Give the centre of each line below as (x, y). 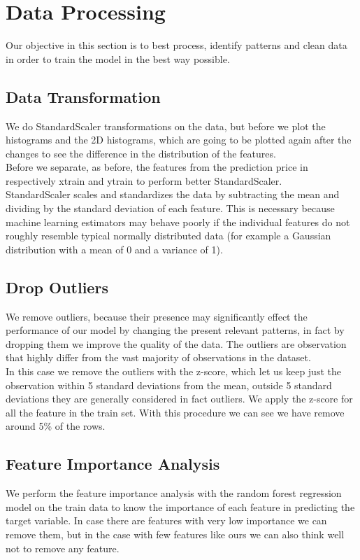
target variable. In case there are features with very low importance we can (166, 520)
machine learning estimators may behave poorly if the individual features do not (178, 222)
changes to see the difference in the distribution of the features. (141, 153)
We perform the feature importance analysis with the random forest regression (174, 493)
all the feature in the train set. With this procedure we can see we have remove (175, 412)
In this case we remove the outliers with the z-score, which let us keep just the (173, 371)
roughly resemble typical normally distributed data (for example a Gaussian (168, 236)
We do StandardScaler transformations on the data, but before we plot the (166, 126)
